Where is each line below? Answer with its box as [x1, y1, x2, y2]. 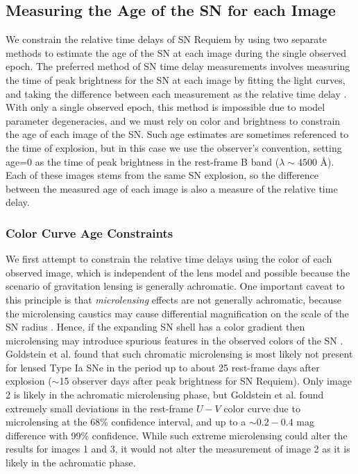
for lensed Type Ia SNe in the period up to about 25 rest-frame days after [6, 360, 320, 374]
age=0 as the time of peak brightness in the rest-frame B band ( [6, 154, 280, 168]
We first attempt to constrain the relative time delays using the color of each [6, 252, 332, 266]
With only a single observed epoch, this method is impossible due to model [6, 100, 325, 114]
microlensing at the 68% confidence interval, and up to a [6, 414, 246, 429]
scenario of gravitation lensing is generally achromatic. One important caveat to [6, 279, 345, 293]
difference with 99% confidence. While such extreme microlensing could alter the [6, 428, 348, 442]
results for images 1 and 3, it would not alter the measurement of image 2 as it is [6, 441, 350, 456]
